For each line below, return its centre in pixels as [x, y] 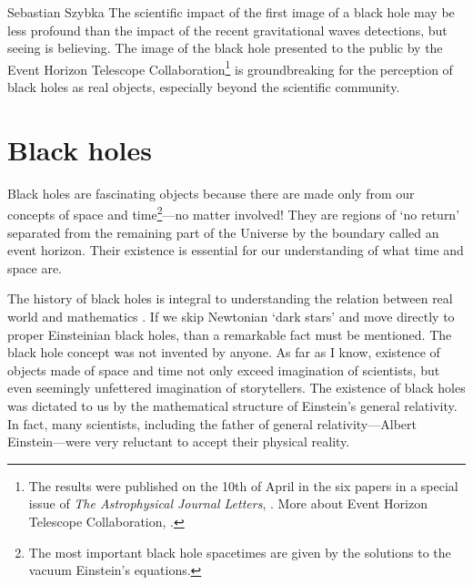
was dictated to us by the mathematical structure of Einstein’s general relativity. [232, 405]
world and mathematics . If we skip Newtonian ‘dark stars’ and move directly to [231, 316]
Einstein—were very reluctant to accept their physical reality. [179, 441]
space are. [35, 267]
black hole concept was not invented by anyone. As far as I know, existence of [224, 352]
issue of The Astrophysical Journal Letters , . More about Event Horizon [228, 503]
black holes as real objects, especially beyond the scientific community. [204, 87]
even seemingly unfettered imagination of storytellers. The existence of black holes [236, 388]
